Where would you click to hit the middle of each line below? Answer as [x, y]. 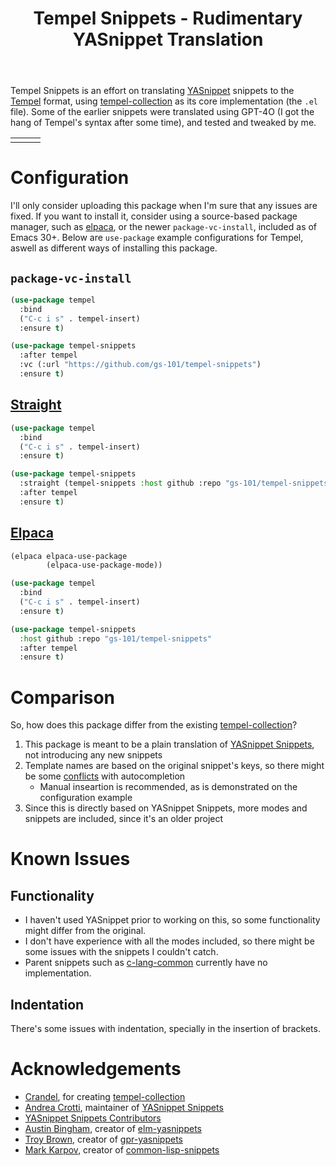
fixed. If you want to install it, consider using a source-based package [154, 216]
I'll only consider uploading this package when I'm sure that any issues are [164, 206]
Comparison [63, 697]
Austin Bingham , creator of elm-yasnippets [113, 1128]
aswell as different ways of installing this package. [114, 248]
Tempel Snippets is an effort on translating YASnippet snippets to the [152, 91]
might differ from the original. [85, 931]
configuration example [86, 798]
